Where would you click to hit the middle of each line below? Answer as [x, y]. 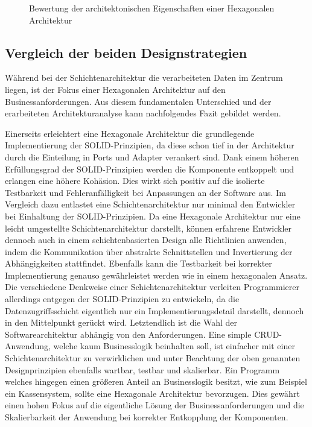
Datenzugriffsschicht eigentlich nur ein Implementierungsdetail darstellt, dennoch [154, 310]
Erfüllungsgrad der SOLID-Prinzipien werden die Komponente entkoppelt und [150, 169]
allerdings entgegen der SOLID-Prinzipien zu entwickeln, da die [122, 299]
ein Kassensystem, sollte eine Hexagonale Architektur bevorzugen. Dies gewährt [152, 393]
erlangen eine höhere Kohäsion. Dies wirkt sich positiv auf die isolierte [135, 181]
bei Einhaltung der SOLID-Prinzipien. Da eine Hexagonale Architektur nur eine [153, 216]
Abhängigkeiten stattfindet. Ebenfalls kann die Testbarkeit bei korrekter [138, 263]
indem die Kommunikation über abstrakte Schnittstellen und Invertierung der [149, 251]
